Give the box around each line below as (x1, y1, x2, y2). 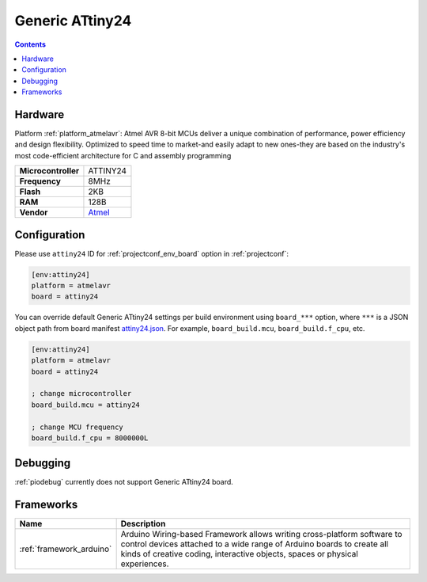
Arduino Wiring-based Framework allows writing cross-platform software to (120, 529, 402, 540)
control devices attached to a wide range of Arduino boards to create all (120, 538, 389, 550)
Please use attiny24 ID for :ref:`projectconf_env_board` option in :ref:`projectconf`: (14, 249, 289, 258)
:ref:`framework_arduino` (19, 543, 112, 554)
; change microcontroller (31, 389, 132, 398)
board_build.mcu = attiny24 (31, 400, 140, 409)
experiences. (120, 558, 169, 569)
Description (120, 519, 166, 530)
